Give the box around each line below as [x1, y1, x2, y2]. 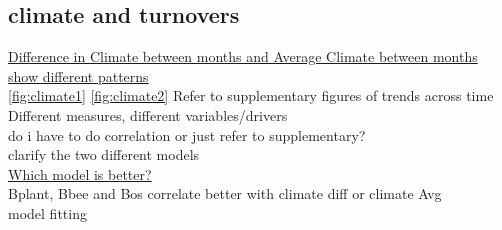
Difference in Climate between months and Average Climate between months [8, 46, 478, 67]
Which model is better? [8, 163, 152, 184]
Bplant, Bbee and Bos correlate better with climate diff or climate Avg [8, 183, 442, 204]
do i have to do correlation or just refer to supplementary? [8, 124, 366, 145]
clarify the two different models [8, 144, 200, 165]
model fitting [8, 202, 87, 223]
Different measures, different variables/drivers [8, 104, 288, 125]
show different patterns [8, 65, 149, 86]
